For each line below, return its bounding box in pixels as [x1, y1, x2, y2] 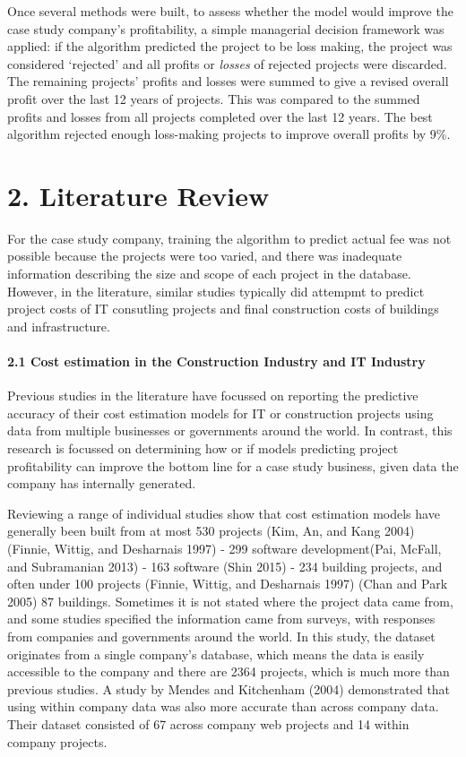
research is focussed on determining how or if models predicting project [7, 439, 399, 458]
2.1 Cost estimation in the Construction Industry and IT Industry [7, 352, 426, 371]
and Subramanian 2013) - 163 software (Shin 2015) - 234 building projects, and [7, 556, 443, 575]
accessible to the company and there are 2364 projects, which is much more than [7, 662, 450, 681]
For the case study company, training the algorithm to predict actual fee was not [7, 228, 452, 247]
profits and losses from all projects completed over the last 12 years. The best [7, 107, 433, 125]
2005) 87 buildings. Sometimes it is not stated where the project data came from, [7, 591, 453, 610]
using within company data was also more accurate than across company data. [7, 697, 439, 716]
